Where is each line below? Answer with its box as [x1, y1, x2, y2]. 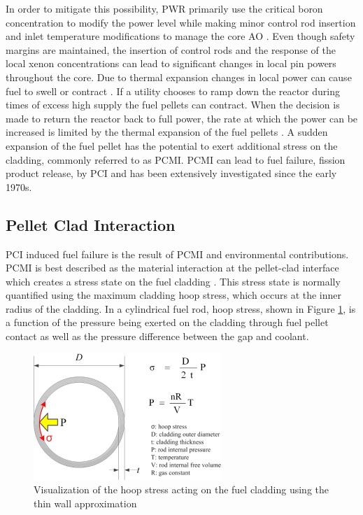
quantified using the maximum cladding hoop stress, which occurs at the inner [6, 288, 342, 302]
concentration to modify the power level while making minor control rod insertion [6, 15, 356, 29]
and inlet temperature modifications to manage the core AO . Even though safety [6, 29, 355, 43]
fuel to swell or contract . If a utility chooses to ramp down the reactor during [6, 83, 341, 98]
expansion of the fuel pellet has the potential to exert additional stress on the [6, 138, 338, 153]
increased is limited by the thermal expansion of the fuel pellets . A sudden [6, 125, 328, 139]
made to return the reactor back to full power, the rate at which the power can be [6, 111, 358, 125]
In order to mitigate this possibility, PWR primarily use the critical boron [6, 1, 323, 15]
